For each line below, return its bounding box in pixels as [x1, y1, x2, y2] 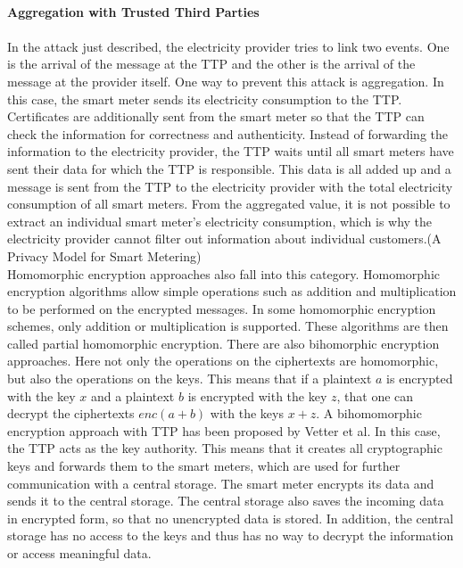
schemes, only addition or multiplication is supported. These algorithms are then [7, 317, 449, 335]
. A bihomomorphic [316, 404, 422, 423]
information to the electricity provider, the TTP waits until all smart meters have [7, 142, 454, 161]
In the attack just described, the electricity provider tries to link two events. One [7, 37, 450, 55]
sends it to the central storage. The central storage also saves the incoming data [7, 491, 444, 510]
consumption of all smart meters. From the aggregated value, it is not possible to [7, 194, 451, 213]
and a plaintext [90, 386, 175, 405]
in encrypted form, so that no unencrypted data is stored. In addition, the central [7, 508, 454, 527]
